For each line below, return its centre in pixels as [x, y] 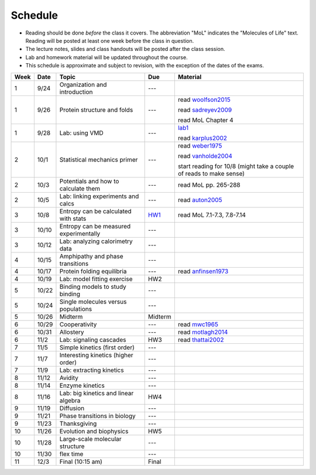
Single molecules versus [93, 302]
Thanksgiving [78, 423]
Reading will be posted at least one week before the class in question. [110, 40]
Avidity [69, 378]
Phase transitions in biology [97, 416]
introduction [76, 92]
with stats [73, 218]
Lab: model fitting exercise [96, 279]
